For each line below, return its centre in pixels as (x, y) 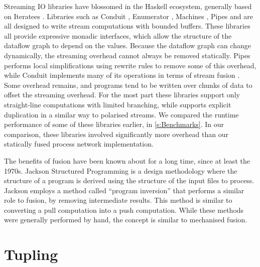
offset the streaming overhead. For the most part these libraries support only (122, 95)
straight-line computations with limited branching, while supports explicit (118, 104)
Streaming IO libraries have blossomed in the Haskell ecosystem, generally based (128, 6)
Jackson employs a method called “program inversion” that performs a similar (124, 190)
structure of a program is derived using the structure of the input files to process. (129, 180)
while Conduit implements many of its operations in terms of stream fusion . (122, 75)
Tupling (31, 254)
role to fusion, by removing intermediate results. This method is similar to (118, 200)
